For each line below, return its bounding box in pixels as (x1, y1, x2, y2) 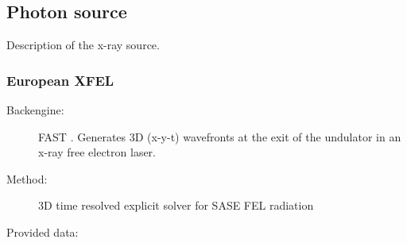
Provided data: (6, 223, 79, 240)
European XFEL (6, 70, 114, 90)
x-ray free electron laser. (38, 144, 156, 160)
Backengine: (6, 102, 64, 118)
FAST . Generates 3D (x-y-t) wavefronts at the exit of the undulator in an (38, 128, 401, 145)
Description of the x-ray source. (6, 37, 160, 53)
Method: (6, 170, 48, 187)
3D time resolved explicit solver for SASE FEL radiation (38, 197, 314, 214)
